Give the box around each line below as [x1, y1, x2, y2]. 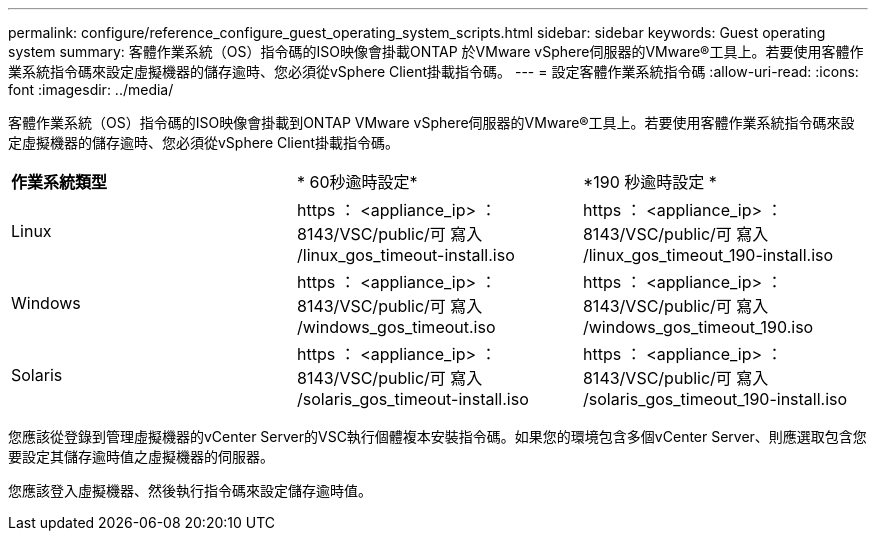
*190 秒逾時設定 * [582, 172, 717, 192]
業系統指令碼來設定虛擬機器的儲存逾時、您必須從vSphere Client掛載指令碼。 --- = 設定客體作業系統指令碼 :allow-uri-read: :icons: [8, 63, 859, 80]
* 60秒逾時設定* [296, 172, 418, 192]
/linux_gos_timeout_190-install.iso [582, 245, 834, 265]
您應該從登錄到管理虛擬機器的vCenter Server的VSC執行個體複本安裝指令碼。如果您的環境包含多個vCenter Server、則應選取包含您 [8, 428, 867, 445]
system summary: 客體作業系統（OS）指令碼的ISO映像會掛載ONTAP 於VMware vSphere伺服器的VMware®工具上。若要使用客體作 [8, 43, 864, 60]
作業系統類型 [11, 172, 108, 192]
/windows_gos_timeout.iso [296, 317, 496, 337]
